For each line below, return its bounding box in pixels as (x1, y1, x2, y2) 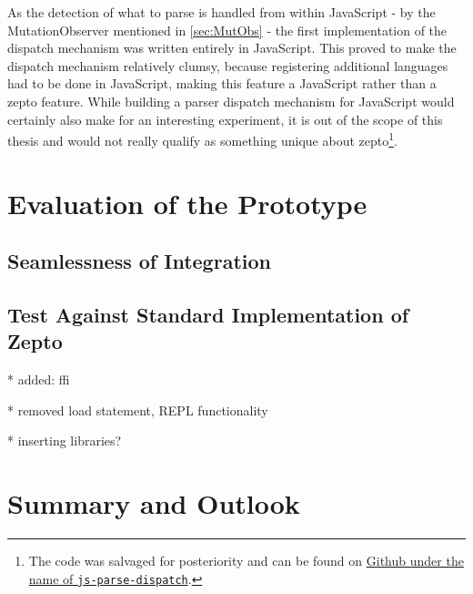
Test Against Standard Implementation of (7, 300, 409, 328)
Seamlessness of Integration (7, 247, 271, 275)
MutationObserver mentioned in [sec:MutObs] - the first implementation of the (7, 20, 448, 39)
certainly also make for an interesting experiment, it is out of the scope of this (7, 109, 443, 128)
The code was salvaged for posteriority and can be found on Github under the (28, 551, 464, 570)
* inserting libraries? (7, 431, 122, 450)
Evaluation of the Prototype (7, 184, 367, 221)
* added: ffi (7, 370, 70, 389)
